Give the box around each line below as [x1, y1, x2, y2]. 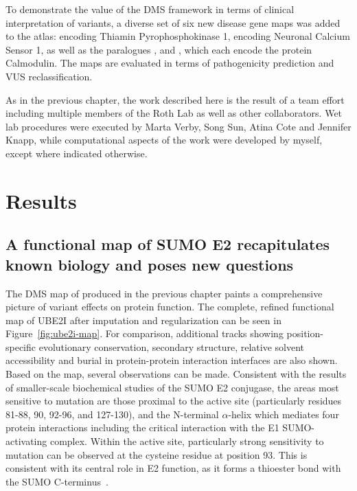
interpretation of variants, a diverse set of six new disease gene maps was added [5, 15, 341, 30]
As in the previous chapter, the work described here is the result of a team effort [5, 92, 345, 106]
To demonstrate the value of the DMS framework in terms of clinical [5, 2, 295, 16]
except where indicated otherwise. [5, 146, 148, 160]
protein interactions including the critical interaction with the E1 [5, 420, 279, 435]
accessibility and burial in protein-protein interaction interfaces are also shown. [5, 353, 338, 367]
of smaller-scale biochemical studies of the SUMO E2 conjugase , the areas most [5, 380, 339, 394]
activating [5, 434, 47, 448]
